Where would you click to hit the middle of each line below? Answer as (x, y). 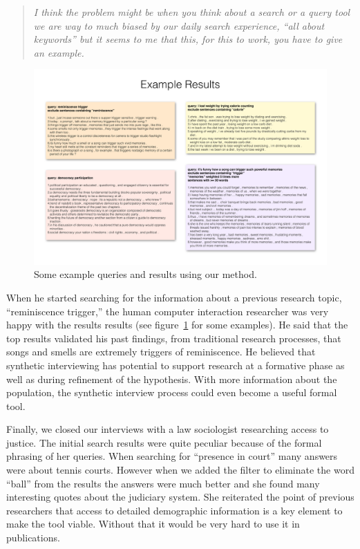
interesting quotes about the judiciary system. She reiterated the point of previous (180, 497)
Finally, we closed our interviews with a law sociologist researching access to (168, 429)
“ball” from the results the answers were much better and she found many (163, 483)
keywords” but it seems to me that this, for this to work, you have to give (188, 39)
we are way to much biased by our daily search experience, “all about (179, 25)
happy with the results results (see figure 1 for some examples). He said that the (177, 325)
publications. (33, 538)
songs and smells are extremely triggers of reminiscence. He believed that (161, 352)
